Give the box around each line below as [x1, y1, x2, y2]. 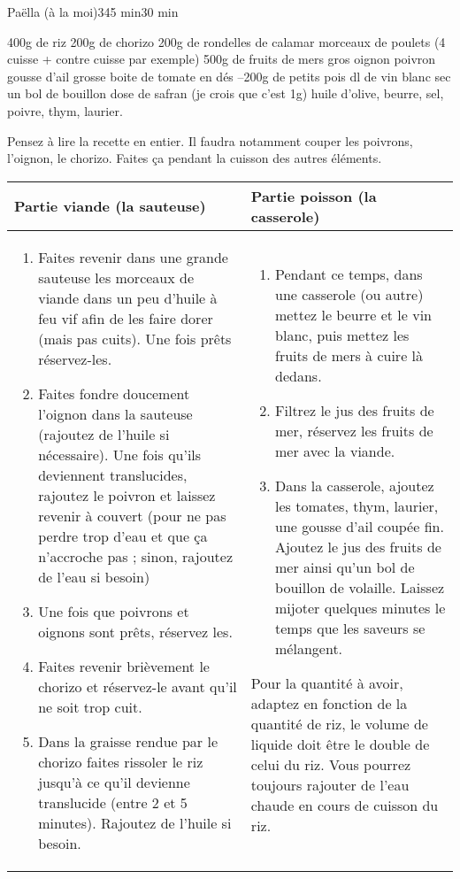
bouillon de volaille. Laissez [275, 577, 445, 598]
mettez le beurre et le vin [275, 305, 432, 326]
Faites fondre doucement [38, 382, 190, 404]
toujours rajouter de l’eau [250, 775, 410, 796]
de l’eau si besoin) [38, 566, 150, 587]
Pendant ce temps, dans [275, 264, 423, 285]
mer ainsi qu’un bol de [275, 557, 415, 578]
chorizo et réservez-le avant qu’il [38, 675, 237, 697]
